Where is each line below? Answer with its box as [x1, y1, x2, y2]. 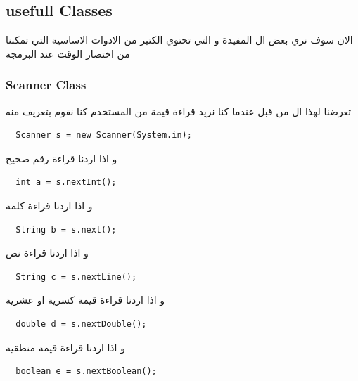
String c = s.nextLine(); [15, 271, 137, 282]
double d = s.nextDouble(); [15, 318, 147, 329]
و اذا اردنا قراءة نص [6, 245, 89, 260]
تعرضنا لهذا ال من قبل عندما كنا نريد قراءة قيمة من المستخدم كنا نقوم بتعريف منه [6, 103, 352, 118]
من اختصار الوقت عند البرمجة [6, 46, 130, 60]
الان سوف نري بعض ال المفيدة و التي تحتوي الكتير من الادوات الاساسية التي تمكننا [6, 32, 353, 47]
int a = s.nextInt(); [15, 177, 117, 188]
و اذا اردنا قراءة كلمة [6, 198, 93, 212]
